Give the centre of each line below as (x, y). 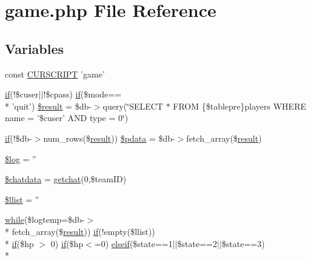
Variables (35, 48)
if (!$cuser (22, 94)
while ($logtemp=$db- (45, 220)
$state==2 (197, 243)
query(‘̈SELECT (133, 106)
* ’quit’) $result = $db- (48, 106)
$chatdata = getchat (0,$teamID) (66, 179)
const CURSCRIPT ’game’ (55, 74)
